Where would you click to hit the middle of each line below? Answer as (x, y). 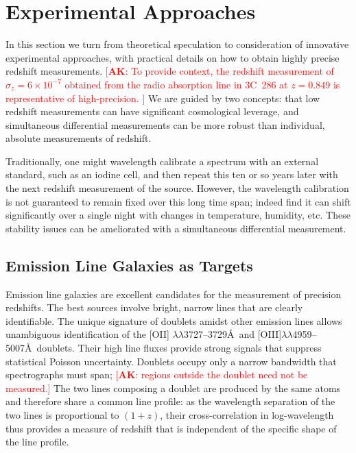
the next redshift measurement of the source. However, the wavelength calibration (177, 188)
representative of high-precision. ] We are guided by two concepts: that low (163, 98)
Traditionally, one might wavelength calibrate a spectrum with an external (162, 161)
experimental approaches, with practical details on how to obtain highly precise (173, 57)
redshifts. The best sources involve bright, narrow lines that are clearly (154, 307)
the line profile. (37, 442)
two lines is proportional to (62, 414)
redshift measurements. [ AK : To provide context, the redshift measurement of (170, 71)
